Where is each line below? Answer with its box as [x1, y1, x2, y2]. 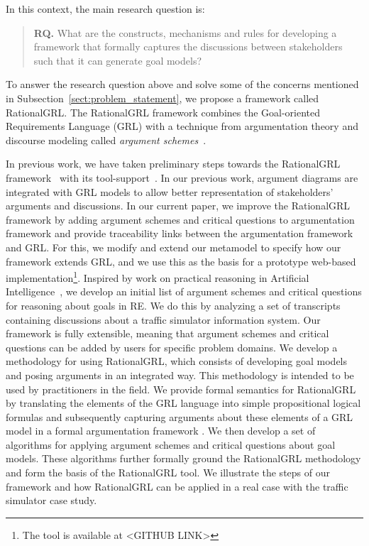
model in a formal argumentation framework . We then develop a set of [6, 423, 316, 438]
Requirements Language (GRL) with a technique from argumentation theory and [6, 119, 358, 133]
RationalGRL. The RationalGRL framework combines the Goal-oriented [6, 104, 321, 119]
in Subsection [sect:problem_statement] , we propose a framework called [6, 90, 319, 105]
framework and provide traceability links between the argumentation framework [6, 226, 353, 241]
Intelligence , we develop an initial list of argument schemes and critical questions [6, 284, 362, 299]
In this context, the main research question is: [6, 1, 205, 16]
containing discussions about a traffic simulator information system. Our [6, 312, 321, 327]
